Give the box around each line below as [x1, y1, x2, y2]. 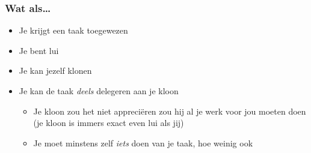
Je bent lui [19, 44, 59, 56]
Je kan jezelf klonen [19, 64, 92, 77]
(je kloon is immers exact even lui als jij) [33, 116, 184, 129]
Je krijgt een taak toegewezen [19, 24, 128, 37]
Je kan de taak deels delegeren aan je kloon [19, 85, 179, 97]
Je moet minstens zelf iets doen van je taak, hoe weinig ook [33, 136, 253, 149]
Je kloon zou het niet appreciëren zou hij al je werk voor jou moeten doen [33, 104, 306, 117]
